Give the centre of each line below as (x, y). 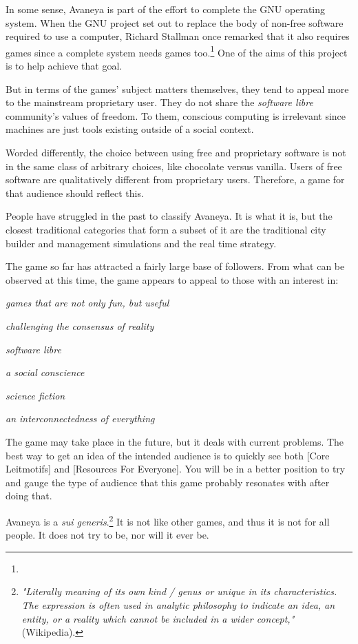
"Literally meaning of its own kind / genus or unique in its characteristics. (179, 591)
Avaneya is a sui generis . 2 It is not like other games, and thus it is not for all (168, 520)
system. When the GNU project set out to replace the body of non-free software (175, 22)
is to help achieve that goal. (64, 66)
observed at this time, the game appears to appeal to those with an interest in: (172, 279)
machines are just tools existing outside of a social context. (130, 129)
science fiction (35, 395)
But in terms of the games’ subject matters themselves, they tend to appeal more (177, 89)
